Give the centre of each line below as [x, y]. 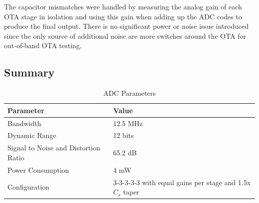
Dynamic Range [32, 135]
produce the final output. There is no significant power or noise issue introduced [126, 26]
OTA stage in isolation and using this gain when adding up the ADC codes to [123, 16]
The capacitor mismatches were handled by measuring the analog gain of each [123, 6]
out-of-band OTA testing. [43, 45]
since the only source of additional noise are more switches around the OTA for [125, 35]
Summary [29, 72]
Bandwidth [24, 123]
